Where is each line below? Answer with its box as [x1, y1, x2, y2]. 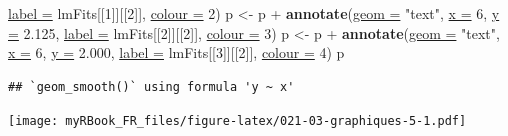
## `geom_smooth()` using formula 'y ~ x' [8, 79, 295, 94]
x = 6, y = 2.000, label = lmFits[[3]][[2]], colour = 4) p [8, 42, 345, 63]
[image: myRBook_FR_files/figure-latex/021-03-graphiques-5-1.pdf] [8, 114, 467, 129]
